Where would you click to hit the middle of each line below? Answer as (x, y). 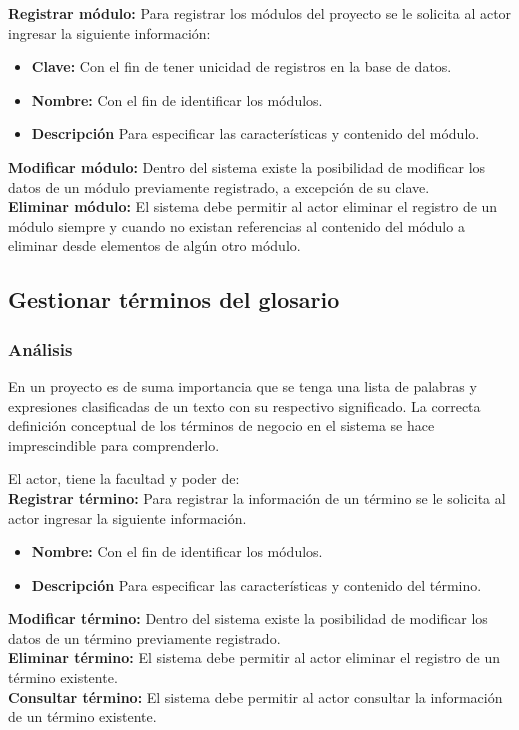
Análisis (40, 348)
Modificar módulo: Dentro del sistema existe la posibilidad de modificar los (247, 166)
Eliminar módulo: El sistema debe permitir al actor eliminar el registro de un (253, 206)
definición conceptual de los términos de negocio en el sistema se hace (221, 425)
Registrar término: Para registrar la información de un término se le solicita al (257, 497)
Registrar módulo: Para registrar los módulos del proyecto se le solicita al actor (260, 13)
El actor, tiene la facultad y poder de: (124, 478)
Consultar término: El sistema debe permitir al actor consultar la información (255, 696)
